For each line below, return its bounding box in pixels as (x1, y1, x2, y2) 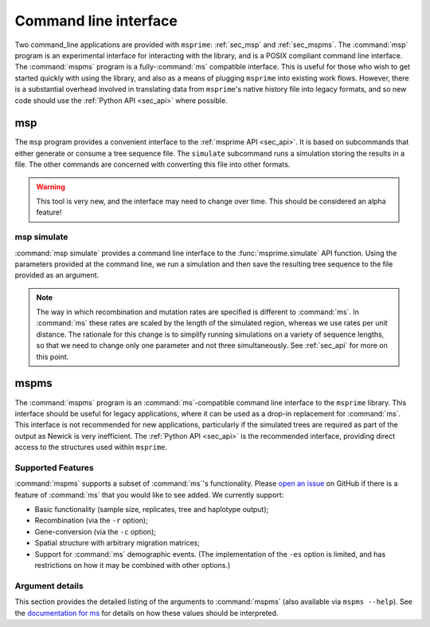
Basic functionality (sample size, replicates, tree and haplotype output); (34, 505, 269, 515)
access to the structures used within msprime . (14, 443, 168, 452)
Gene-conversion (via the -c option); (34, 526, 157, 536)
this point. (36, 352, 69, 361)
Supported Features (14, 462, 95, 473)
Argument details (14, 580, 84, 591)
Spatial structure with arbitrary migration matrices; (34, 538, 201, 548)
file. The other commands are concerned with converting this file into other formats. (14, 160, 291, 169)
